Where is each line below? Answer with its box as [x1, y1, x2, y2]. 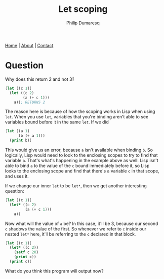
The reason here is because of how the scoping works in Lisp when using [5, 109, 156, 114]
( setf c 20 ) [14, 250, 39, 255]
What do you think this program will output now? [5, 268, 104, 274]
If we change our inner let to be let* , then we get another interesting [5, 183, 147, 189]
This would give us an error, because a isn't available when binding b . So [5, 147, 153, 153]
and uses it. [5, 173, 29, 179]
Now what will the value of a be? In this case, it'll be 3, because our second [5, 221, 158, 226]
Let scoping [58, 3, 108, 15]
